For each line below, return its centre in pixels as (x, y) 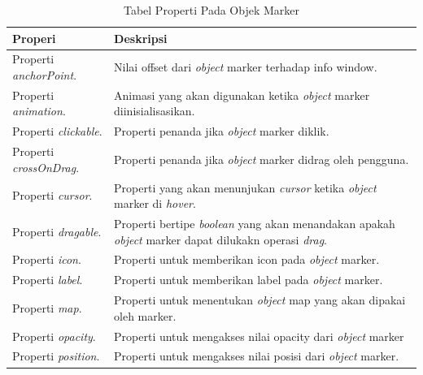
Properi (34, 38)
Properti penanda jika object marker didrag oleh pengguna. (262, 159)
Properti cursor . (52, 195)
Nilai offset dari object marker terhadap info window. (246, 67)
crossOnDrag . (46, 167)
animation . (39, 111)
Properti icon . (47, 259)
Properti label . (48, 280)
